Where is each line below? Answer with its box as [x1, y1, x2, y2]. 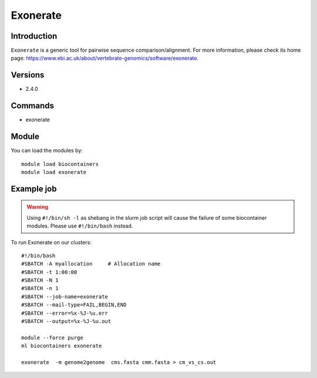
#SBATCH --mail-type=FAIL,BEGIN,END [21, 302, 127, 308]
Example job [11, 183, 57, 193]
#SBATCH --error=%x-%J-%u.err [21, 309, 109, 316]
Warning [26, 203, 48, 210]
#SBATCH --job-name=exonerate [21, 293, 109, 300]
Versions [11, 70, 45, 80]
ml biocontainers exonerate [21, 343, 102, 349]
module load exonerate [21, 169, 87, 175]
